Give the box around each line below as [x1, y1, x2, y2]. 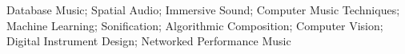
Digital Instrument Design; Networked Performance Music [6, 33, 291, 49]
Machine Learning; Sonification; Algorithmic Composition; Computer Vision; [6, 17, 383, 33]
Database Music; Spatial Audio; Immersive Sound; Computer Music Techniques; [6, 2, 400, 17]
